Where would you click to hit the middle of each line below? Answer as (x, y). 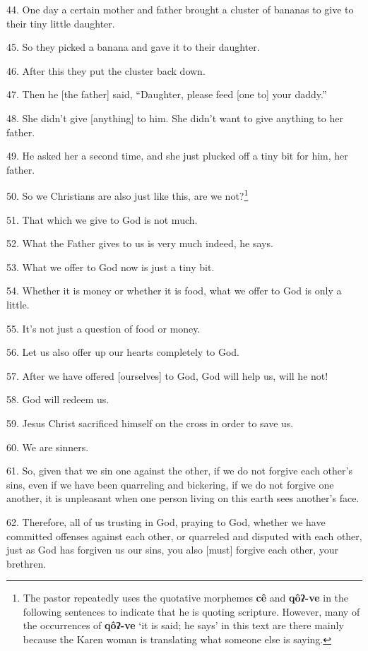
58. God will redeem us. (58, 399)
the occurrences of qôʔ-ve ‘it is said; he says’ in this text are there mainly (183, 625)
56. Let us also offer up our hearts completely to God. (123, 352)
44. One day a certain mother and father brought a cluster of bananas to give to (180, 9)
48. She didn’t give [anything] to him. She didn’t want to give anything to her (175, 118)
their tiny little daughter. (61, 23)
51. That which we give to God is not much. (102, 219)
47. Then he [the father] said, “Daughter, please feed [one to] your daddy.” (167, 94)
